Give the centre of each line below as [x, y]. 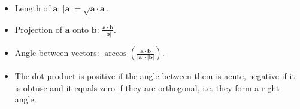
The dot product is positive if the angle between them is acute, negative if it [155, 76]
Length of [32, 8]
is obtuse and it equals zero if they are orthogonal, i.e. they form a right [147, 87]
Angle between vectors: [57, 53]
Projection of [38, 29]
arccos [116, 54]
